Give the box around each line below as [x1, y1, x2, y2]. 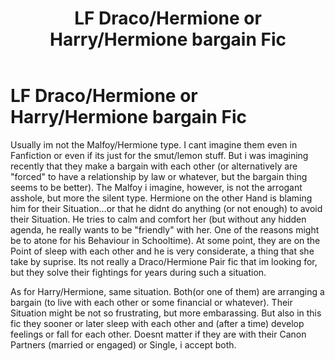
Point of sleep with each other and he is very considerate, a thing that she [10, 245, 315, 257]
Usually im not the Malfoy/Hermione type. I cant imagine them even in [10, 138, 298, 151]
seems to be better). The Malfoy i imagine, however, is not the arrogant [10, 181, 303, 193]
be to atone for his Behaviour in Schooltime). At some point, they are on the [10, 234, 321, 246]
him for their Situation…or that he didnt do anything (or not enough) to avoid [10, 202, 323, 214]
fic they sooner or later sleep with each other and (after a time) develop [10, 317, 305, 329]
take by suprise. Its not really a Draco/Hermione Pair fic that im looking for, [10, 255, 318, 267]
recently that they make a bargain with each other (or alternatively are [10, 160, 298, 172]
